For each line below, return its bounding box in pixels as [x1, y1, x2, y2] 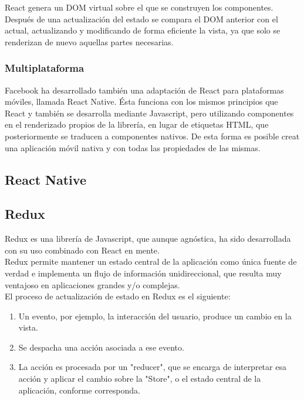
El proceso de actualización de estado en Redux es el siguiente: [5, 290, 231, 302]
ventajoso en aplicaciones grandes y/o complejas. [5, 278, 180, 291]
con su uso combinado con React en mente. [5, 244, 160, 256]
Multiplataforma [5, 61, 85, 75]
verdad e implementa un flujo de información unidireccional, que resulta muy [5, 266, 282, 279]
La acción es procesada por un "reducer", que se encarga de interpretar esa [18, 361, 286, 373]
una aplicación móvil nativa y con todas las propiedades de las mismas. [5, 141, 261, 154]
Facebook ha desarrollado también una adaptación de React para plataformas [5, 84, 284, 96]
